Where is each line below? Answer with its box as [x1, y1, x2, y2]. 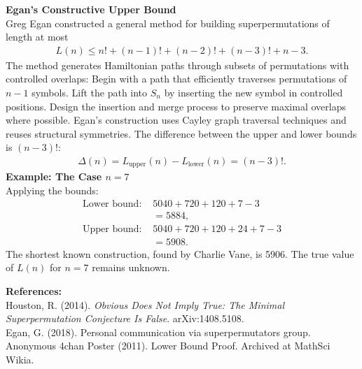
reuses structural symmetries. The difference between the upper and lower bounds [6, 126, 357, 140]
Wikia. [6, 352, 34, 366]
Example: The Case [6, 169, 102, 184]
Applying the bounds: [6, 183, 99, 198]
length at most [6, 29, 69, 44]
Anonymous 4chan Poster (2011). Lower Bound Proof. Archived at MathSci [6, 338, 330, 353]
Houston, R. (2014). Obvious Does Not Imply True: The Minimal [6, 297, 284, 312]
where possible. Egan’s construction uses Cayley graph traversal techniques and [6, 113, 347, 127]
